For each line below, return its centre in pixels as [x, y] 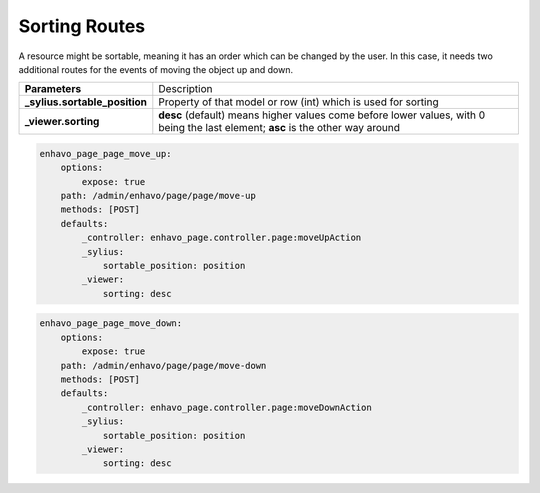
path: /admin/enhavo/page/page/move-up [158, 196]
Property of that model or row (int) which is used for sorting [298, 102]
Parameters [53, 89]
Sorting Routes [82, 26]
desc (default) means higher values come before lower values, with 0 [321, 115]
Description [185, 89]
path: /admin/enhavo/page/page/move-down [163, 365]
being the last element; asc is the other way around [279, 128]
